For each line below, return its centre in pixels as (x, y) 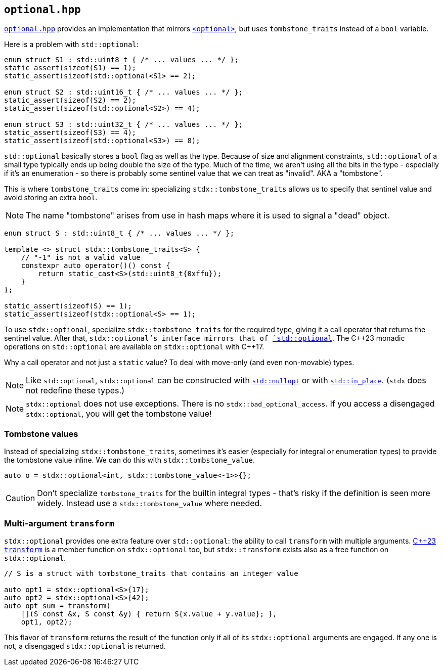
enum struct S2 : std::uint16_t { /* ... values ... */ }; (124, 92)
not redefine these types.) (75, 391)
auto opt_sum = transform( (57, 606)
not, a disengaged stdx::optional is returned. (85, 646)
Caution (20, 498)
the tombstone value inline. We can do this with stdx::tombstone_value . (130, 460)
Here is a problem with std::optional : (71, 44)
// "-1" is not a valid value (81, 258)
